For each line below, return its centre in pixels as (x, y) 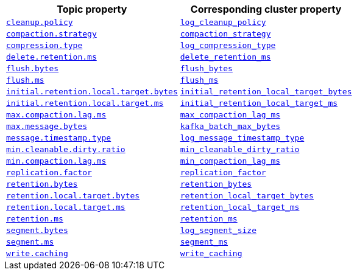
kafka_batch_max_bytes (230, 126)
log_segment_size (218, 230)
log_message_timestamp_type (242, 138)
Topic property (92, 9)
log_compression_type (228, 45)
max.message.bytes (47, 126)
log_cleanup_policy (223, 22)
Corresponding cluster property (266, 9)
